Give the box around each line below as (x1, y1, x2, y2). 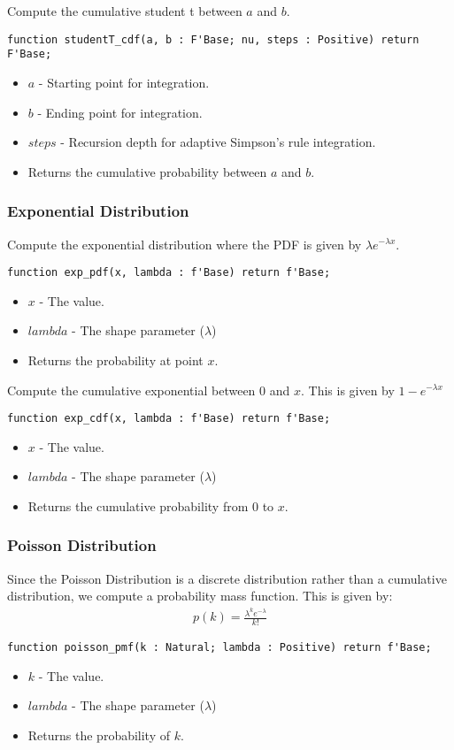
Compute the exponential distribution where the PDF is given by (7, 234, 362, 253)
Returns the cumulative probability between (27, 162, 267, 180)
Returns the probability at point (27, 350, 204, 369)
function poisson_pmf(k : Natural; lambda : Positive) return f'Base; (7, 640, 432, 654)
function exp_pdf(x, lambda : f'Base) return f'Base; (7, 266, 331, 279)
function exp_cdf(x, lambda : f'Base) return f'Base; (7, 412, 331, 425)
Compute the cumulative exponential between (7, 380, 256, 399)
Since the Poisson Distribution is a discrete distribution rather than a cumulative (7, 569, 447, 587)
